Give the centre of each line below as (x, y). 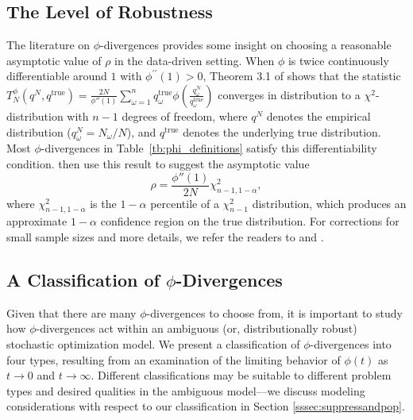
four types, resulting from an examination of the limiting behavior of (174, 359)
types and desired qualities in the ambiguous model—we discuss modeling (186, 390)
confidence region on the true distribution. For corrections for (250, 221)
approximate (37, 221)
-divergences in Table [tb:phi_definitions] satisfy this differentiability (209, 148)
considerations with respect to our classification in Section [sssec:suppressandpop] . (206, 406)
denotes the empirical (318, 116)
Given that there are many (71, 312)
